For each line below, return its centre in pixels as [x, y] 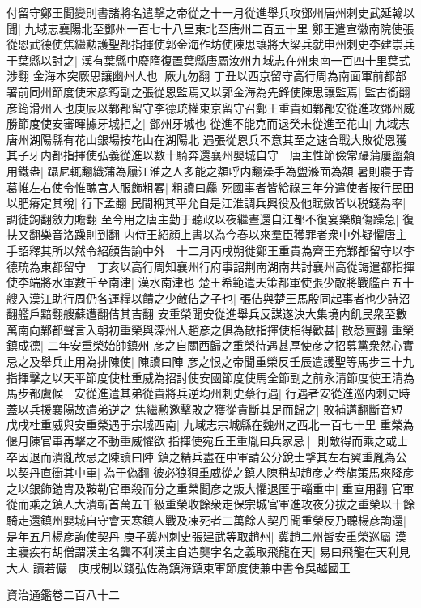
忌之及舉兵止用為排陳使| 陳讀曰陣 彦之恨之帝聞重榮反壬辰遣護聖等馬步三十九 [210, 361]
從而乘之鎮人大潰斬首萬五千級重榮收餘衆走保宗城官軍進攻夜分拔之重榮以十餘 [210, 504]
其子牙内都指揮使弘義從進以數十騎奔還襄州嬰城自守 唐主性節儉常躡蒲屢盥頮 [210, 155]
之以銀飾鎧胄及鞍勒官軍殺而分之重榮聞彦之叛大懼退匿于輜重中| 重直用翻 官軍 [210, 488]
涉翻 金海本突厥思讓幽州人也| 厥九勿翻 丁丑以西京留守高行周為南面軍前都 [201, 76]
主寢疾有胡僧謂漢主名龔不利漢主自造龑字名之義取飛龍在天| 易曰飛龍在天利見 [208, 552]
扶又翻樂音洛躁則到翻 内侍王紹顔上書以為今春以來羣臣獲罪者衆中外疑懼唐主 [207, 234]
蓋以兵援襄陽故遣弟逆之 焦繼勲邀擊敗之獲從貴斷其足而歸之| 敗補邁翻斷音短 [205, 408]
